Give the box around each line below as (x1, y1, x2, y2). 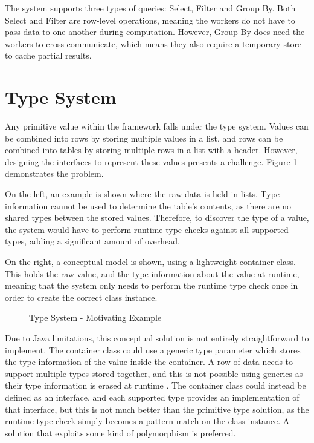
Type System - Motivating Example (29, 311, 162, 324)
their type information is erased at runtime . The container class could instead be (5, 379, 306, 392)
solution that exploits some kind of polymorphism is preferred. (5, 426, 236, 439)
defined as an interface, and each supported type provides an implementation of (5, 390, 300, 403)
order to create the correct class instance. (5, 290, 158, 303)
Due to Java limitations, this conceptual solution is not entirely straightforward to (5, 332, 309, 344)
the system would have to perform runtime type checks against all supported (5, 223, 289, 235)
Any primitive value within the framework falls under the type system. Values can (5, 120, 309, 133)
